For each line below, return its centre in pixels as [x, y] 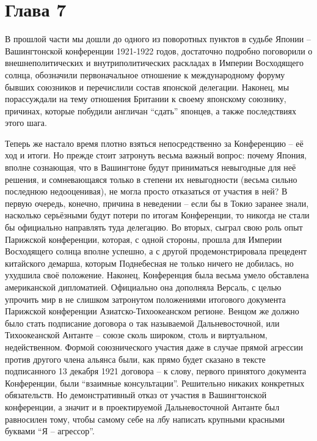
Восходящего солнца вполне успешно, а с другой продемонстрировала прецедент [156, 251]
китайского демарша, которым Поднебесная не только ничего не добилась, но [149, 263]
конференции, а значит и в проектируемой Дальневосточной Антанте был [142, 406]
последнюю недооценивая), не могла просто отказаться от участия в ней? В [146, 191]
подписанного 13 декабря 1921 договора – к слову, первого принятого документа [156, 371]
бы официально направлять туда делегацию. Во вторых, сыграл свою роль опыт [154, 227]
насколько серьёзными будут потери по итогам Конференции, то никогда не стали [157, 215]
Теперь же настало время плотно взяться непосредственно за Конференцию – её [154, 143]
